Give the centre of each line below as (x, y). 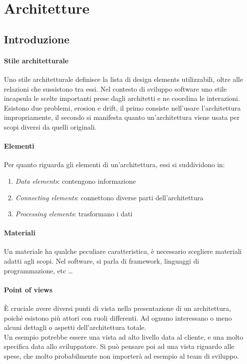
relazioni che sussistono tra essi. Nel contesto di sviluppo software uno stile (115, 88)
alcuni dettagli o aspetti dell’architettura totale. (75, 327)
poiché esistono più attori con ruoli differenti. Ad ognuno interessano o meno (118, 317)
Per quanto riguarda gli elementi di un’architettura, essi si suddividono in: (115, 164)
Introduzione (37, 39)
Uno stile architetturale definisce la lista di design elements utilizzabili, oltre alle (123, 79)
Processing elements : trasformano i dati (74, 214)
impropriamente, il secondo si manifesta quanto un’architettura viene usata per (122, 117)
